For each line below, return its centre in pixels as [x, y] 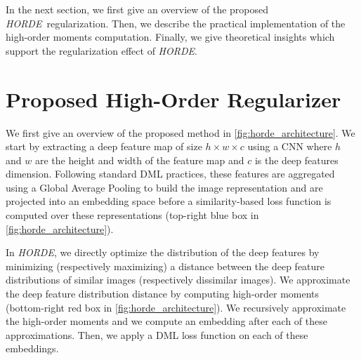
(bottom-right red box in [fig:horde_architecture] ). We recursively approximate [176, 307]
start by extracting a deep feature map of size [104, 146]
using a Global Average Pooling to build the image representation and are [164, 187]
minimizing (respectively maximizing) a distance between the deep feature [165, 266]
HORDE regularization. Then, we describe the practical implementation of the [176, 23]
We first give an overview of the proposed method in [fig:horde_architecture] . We [180, 132]
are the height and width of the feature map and [139, 160]
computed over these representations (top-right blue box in [132, 215]
